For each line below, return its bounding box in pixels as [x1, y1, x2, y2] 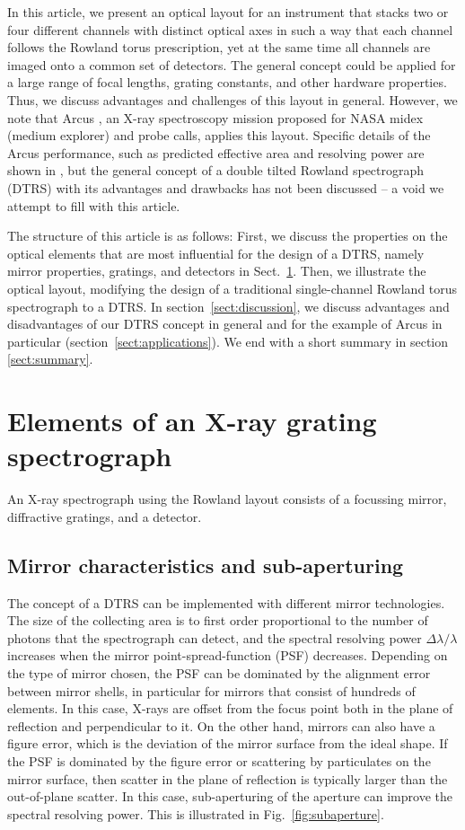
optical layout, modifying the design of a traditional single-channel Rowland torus [7, 278, 458, 297]
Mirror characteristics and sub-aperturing [7, 551, 404, 578]
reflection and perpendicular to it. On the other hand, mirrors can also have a [7, 716, 435, 735]
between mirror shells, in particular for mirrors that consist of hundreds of [7, 681, 416, 700]
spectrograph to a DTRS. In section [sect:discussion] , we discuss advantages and [7, 296, 450, 315]
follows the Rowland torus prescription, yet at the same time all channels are [7, 38, 431, 57]
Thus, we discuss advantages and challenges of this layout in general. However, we [7, 90, 458, 109]
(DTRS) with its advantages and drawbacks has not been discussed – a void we [7, 178, 444, 197]
